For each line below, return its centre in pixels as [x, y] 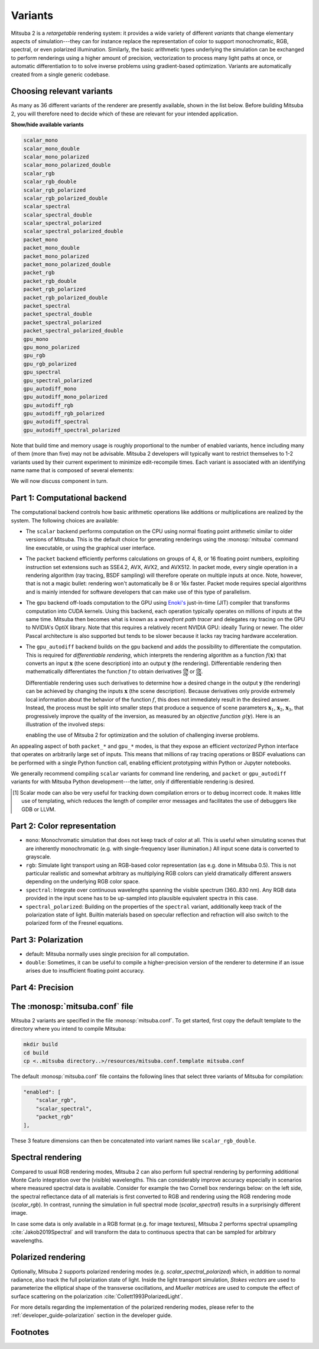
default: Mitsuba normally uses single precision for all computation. [108, 954]
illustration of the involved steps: [65, 724]
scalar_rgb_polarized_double [66, 198]
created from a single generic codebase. [61, 75]
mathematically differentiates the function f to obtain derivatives [104, 672]
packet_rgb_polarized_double [66, 298]
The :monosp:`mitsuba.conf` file [72, 1006]
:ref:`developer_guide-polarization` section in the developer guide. [92, 1315]
